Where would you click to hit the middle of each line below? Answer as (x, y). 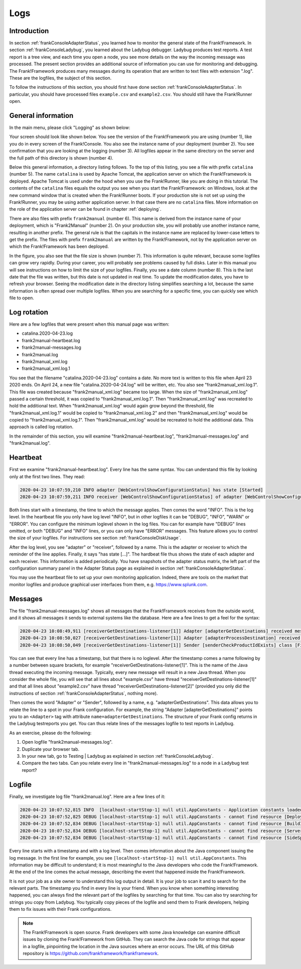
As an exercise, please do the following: (50, 733)
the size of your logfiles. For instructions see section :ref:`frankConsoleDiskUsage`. (95, 538)
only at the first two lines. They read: (47, 476)
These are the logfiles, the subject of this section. (60, 78)
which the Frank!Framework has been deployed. (59, 246)
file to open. (22, 298)
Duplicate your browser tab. (51, 749)
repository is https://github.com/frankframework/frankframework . (91, 953)
